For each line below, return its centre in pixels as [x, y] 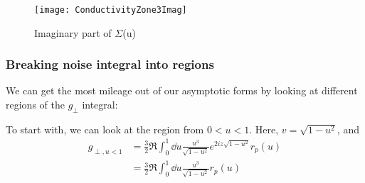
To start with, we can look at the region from [105, 129]
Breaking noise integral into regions [110, 64]
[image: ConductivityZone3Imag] [111, 10]
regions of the [35, 105]
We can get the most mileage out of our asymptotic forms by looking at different [182, 90]
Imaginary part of [73, 32]
